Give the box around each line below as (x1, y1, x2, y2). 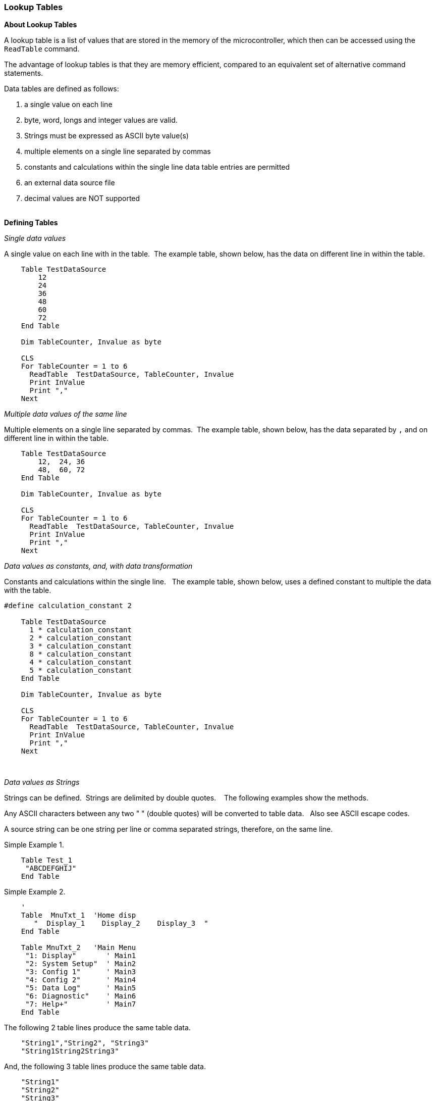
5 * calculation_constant (29, 666, 132, 675)
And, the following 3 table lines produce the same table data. (4, 1062, 206, 1071)
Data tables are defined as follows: (4, 84, 119, 93)
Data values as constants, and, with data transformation (4, 562, 193, 571)
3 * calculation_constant (29, 642, 132, 650)
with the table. (4, 586, 51, 595)
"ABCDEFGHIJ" (25, 864, 77, 873)
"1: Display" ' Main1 (25, 952, 136, 960)
